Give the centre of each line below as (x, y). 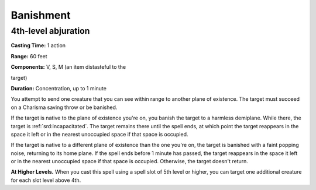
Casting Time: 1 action (38, 45)
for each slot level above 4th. (46, 180)
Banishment (41, 15)
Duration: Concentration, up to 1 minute (59, 88)
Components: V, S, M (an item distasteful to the (68, 67)
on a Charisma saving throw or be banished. (64, 107)
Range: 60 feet (29, 56)
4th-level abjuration (50, 31)
